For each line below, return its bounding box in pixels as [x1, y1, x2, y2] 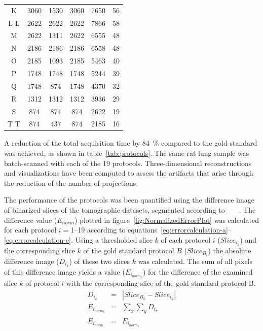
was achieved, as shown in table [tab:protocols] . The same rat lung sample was [4, 148, 249, 158]
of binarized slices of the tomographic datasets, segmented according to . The [4, 205, 256, 215]
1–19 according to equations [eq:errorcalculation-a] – [70, 224, 232, 235]
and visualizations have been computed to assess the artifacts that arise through [4, 168, 253, 178]
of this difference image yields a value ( [4, 266, 125, 277]
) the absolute [208, 245, 251, 255]
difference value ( [4, 214, 57, 225]
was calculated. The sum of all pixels [138, 255, 253, 266]
